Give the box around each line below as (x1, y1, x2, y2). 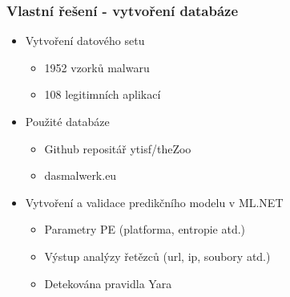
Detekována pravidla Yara (44, 275, 172, 291)
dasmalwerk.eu (44, 167, 117, 184)
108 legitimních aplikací (44, 86, 161, 103)
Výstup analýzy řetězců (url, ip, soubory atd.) (44, 247, 271, 264)
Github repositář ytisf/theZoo (44, 140, 191, 157)
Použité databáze (25, 113, 110, 129)
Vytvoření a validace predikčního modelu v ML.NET (25, 193, 284, 210)
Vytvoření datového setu (25, 32, 145, 49)
